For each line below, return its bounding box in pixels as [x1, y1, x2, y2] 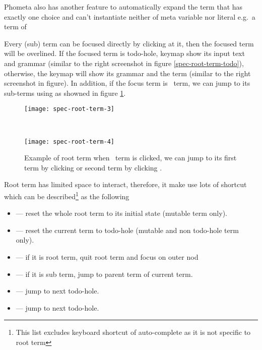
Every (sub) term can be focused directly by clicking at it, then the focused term [4, 38, 254, 48]
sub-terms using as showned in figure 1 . [4, 87, 126, 98]
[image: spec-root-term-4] [24, 138, 114, 145]
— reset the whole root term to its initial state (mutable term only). [16, 208, 227, 218]
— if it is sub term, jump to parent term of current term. [16, 268, 193, 279]
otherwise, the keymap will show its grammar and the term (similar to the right [4, 68, 251, 78]
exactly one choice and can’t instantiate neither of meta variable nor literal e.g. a [4, 11, 255, 22]
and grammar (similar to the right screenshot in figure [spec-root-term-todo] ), [4, 57, 244, 68]
